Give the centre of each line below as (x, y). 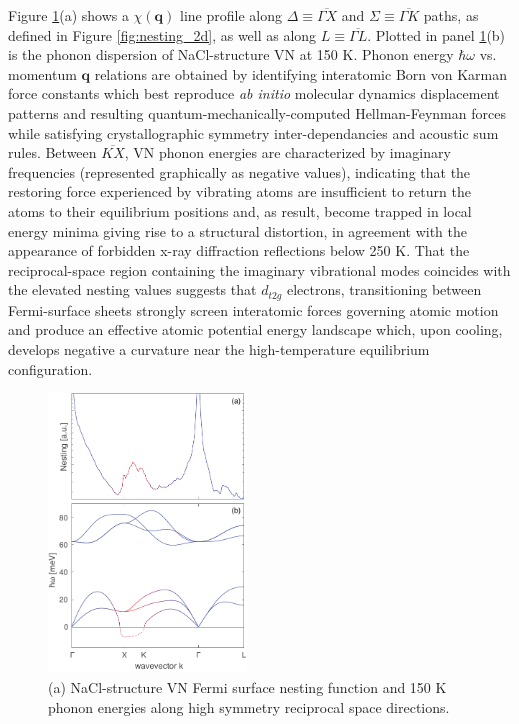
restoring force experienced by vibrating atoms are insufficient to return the (239, 191)
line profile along (231, 15)
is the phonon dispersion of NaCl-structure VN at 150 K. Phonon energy (231, 54)
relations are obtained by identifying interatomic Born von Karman (301, 73)
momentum (42, 73)
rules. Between (52, 152)
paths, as (451, 15)
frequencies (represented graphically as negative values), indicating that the (239, 171)
